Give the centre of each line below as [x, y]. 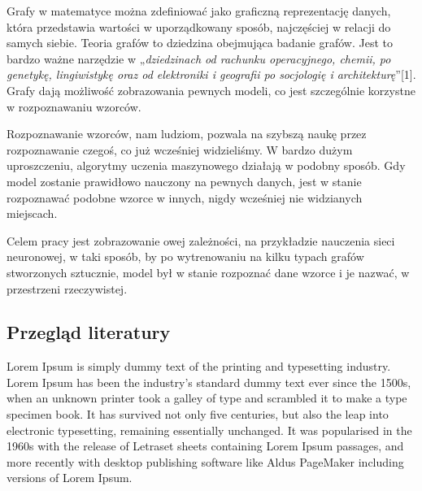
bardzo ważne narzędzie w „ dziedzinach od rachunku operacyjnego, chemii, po [199, 58]
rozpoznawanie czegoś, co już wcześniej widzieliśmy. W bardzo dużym [180, 149]
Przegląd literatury [89, 332]
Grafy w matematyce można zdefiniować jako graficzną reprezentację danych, [199, 11]
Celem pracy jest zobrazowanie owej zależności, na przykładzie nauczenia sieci [201, 240]
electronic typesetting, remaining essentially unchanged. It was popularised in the [209, 430]
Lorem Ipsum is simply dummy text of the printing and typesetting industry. [199, 366]
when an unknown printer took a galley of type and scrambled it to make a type [207, 398]
